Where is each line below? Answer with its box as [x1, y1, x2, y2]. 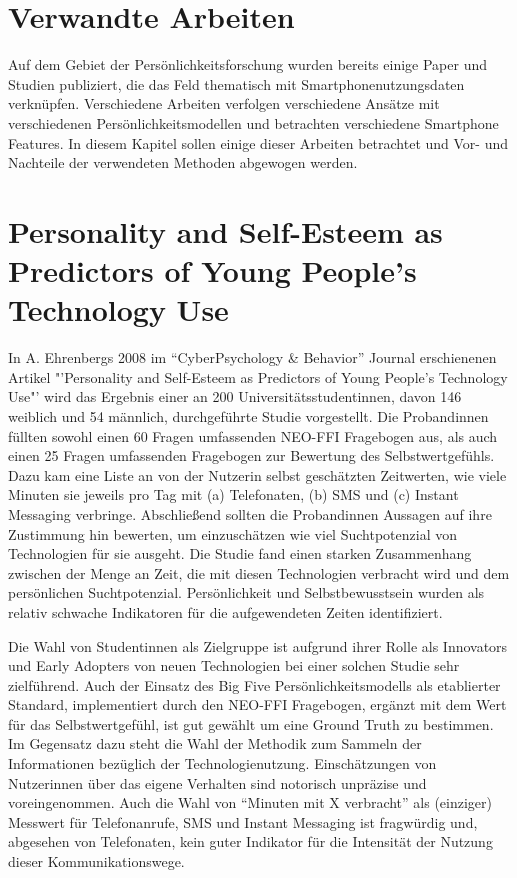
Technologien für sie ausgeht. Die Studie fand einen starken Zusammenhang [8, 543, 472, 564]
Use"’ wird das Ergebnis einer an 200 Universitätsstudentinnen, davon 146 [8, 386, 462, 407]
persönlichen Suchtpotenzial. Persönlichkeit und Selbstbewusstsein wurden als [8, 582, 485, 603]
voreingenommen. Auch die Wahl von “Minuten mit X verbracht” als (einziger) [8, 792, 493, 813]
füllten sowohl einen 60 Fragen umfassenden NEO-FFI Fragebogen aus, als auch [8, 425, 498, 446]
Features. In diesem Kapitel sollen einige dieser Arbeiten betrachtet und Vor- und [8, 132, 509, 153]
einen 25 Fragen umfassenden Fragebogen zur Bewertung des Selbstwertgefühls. [8, 445, 495, 466]
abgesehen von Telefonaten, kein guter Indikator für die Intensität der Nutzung [8, 831, 493, 852]
